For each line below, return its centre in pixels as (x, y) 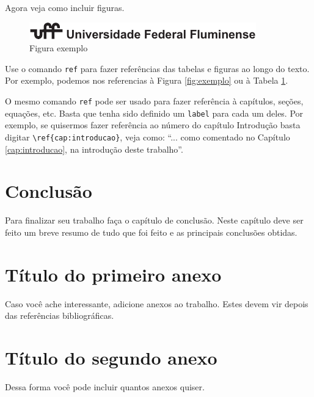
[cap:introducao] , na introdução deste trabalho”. (94, 149)
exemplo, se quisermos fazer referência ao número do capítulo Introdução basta (153, 125)
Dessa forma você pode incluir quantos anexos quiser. (105, 386)
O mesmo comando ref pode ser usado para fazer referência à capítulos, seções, (154, 101)
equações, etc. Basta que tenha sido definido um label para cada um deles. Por (154, 113)
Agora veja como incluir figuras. (65, 7)
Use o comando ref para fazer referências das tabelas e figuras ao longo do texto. (157, 68)
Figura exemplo (59, 48)
